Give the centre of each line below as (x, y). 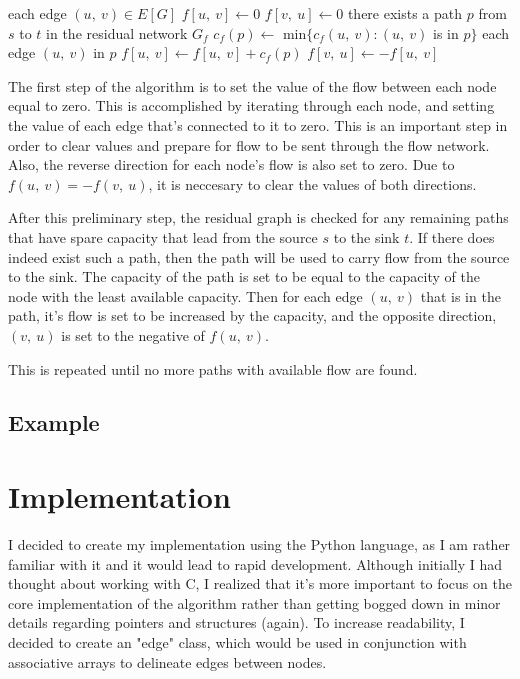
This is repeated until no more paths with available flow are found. (213, 368)
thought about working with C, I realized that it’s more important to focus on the (260, 583)
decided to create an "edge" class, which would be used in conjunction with (237, 641)
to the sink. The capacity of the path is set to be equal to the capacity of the (244, 276)
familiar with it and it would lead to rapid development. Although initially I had (255, 563)
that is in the (460, 295)
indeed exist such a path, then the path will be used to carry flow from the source (259, 256)
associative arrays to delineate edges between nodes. (167, 661)
